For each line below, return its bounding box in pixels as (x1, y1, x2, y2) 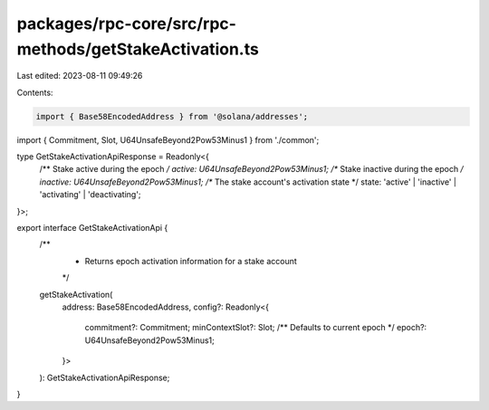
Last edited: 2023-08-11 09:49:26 (16, 71, 143, 81)
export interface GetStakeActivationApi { (16, 223, 168, 234)
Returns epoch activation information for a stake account (84, 255, 298, 266)
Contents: (16, 87, 53, 98)
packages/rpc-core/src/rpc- (16, 14, 237, 33)
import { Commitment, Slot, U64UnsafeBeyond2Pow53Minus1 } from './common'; (16, 134, 320, 145)
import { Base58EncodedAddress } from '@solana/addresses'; (35, 111, 309, 121)
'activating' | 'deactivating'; (39, 189, 141, 200)
